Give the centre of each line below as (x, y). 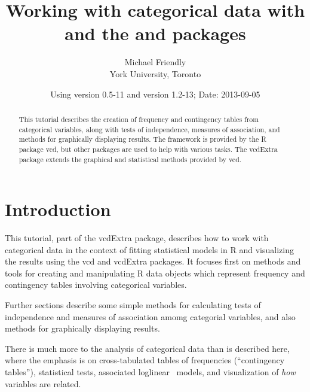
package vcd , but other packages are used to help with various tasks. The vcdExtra (148, 149)
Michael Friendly (155, 62)
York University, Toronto (155, 73)
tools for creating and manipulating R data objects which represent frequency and (155, 273)
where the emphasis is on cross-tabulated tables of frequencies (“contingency (145, 360)
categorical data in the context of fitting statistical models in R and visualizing (149, 249)
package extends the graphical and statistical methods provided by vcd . (130, 159)
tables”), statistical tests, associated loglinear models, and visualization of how (150, 372)
